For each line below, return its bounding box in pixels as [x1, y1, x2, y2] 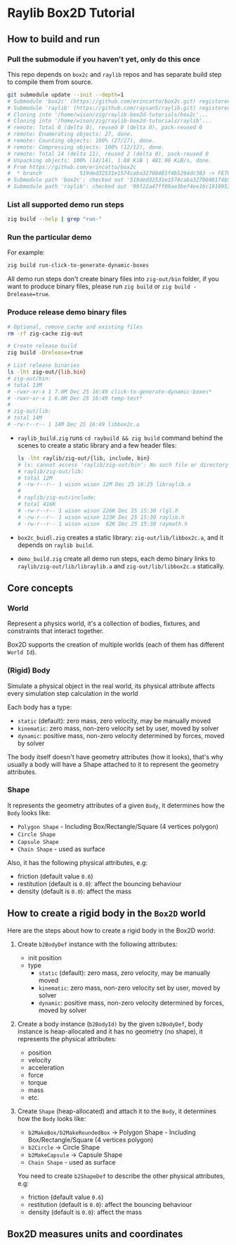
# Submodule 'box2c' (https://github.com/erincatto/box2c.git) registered [7, 97, 231, 105]
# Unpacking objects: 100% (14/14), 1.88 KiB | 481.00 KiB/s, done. [7, 157, 212, 164]
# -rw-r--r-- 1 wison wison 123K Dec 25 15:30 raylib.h [17, 513, 185, 521]
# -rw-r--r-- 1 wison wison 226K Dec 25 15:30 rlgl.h [17, 507, 178, 514]
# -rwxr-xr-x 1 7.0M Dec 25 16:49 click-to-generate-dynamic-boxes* [7, 388, 212, 395]
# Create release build [7, 343, 77, 350]
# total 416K [17, 501, 56, 508]
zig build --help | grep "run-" [7, 216, 102, 223]
